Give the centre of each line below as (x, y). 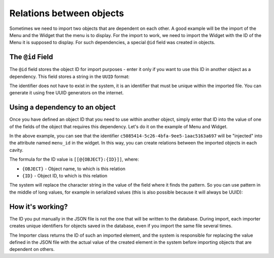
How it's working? (39, 207)
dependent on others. (32, 249)
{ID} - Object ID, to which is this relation (65, 176)
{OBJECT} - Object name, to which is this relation (74, 169)
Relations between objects (67, 13)
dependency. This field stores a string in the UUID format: (70, 77)
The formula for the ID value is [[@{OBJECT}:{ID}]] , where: (74, 159)
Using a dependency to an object (63, 107)
